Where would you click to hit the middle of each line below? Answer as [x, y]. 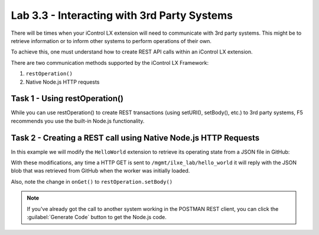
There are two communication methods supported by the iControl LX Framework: [110, 62]
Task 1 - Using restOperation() [67, 99]
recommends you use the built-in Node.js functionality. [78, 121]
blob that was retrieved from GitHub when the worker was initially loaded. [100, 171]
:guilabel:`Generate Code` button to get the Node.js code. [97, 217]
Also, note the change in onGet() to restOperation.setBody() [92, 181]
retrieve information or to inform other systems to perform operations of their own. [111, 41]
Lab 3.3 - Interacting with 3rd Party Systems [122, 15]
